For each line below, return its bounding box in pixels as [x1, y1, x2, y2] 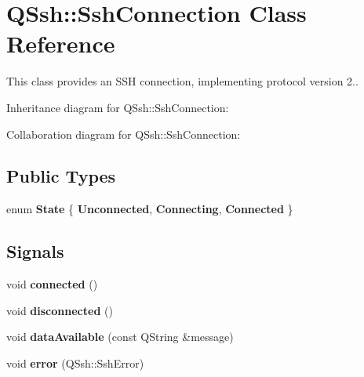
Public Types [6, 164, 116, 188]
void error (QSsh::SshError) [6, 354, 144, 371]
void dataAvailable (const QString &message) [6, 328, 234, 345]
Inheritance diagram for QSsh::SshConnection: [6, 99, 229, 115]
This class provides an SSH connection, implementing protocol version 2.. [6, 73, 359, 89]
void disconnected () [6, 302, 113, 318]
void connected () [6, 276, 98, 292]
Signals [6, 239, 64, 263]
